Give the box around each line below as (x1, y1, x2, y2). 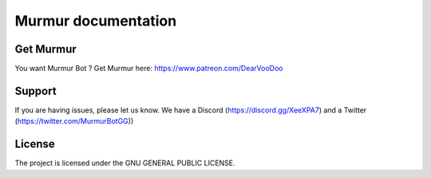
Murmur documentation (14, 12, 177, 30)
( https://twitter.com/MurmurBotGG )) (14, 117, 134, 126)
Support (14, 84, 57, 97)
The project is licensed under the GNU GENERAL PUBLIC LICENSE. (14, 158, 235, 168)
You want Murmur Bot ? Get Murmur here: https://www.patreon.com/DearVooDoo (14, 64, 283, 73)
